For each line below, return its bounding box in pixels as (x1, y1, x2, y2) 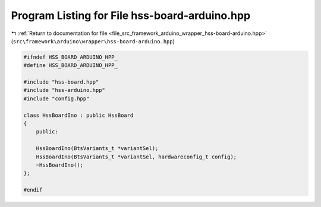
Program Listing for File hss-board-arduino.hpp (11, 9, 251, 22)
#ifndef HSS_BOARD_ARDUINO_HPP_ (23, 53, 118, 60)
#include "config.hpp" (23, 95, 90, 102)
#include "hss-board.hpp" (23, 79, 99, 85)
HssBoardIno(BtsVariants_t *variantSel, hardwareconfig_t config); (36, 153, 237, 160)
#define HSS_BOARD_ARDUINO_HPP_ (23, 62, 118, 69)
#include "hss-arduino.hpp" (23, 87, 105, 94)
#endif (23, 187, 43, 193)
